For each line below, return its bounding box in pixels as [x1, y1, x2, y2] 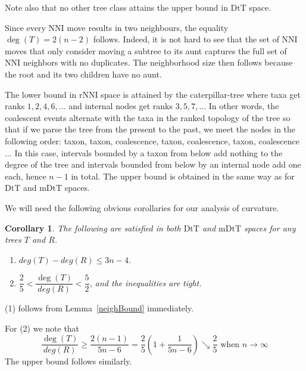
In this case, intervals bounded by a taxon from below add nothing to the [14, 146, 283, 159]
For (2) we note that [5, 321, 80, 334]
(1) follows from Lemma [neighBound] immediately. [5, 302, 194, 314]
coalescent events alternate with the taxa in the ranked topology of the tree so [5, 111, 291, 123]
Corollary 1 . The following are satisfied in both [5, 221, 181, 234]
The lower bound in [5, 88, 77, 100]
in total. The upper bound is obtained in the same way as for [71, 169, 295, 182]
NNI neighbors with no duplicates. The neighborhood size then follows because [5, 56, 293, 69]
